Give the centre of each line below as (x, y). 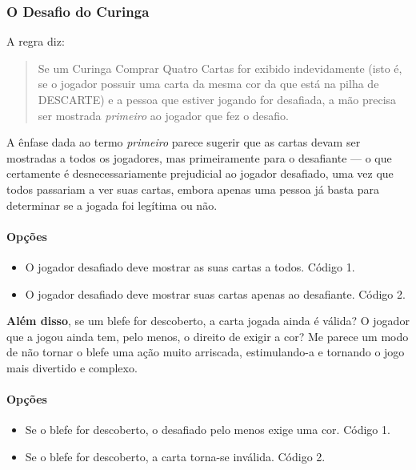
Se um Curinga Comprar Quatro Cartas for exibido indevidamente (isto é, (220, 68)
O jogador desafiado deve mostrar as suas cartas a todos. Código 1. (190, 266)
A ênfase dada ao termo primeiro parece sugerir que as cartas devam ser (184, 142)
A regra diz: (36, 41)
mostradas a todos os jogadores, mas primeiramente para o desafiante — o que (199, 157)
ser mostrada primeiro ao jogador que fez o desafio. (163, 115)
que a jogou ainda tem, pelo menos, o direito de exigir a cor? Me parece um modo (208, 336)
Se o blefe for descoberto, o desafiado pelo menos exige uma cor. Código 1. (208, 430)
